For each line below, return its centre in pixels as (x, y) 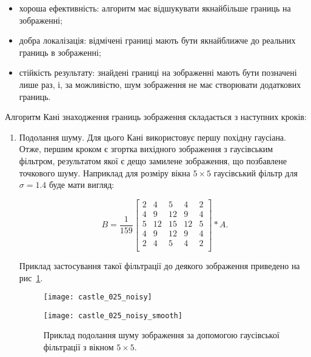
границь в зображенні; (60, 52)
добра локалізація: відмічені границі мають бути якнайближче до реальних (157, 40)
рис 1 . (31, 277)
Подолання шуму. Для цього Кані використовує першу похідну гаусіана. (152, 137)
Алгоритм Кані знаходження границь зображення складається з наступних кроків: (156, 117)
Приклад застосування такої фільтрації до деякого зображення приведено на (159, 265)
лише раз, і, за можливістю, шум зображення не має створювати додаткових (160, 84)
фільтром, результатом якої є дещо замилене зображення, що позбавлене (153, 160)
